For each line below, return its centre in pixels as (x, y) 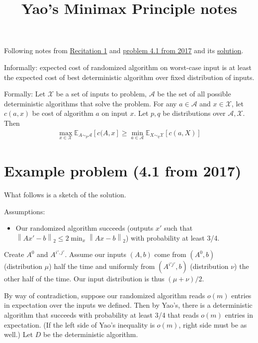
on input (115, 113)
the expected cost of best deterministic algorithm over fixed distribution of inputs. (129, 77)
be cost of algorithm (63, 113)
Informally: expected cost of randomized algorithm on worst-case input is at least (128, 67)
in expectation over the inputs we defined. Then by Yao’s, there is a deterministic (128, 305)
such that (178, 228)
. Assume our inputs (95, 254)
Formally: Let (25, 94)
